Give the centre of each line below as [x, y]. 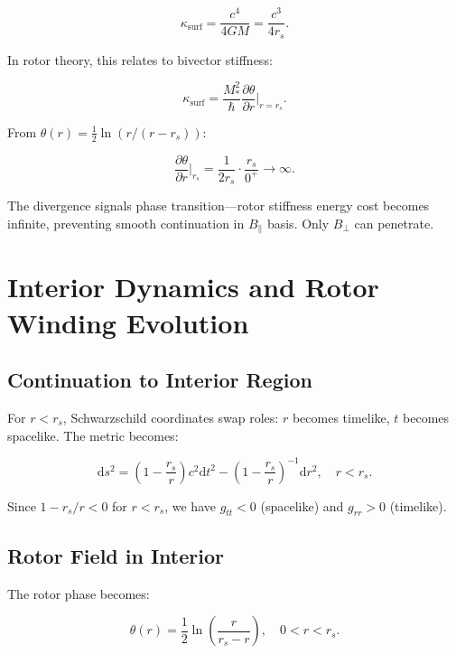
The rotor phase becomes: [79, 593]
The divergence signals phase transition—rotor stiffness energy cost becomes [219, 206]
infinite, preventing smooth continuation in [126, 223]
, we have [190, 505]
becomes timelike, [341, 417]
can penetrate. [394, 223]
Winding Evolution [128, 322]
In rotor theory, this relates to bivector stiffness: [140, 59]
